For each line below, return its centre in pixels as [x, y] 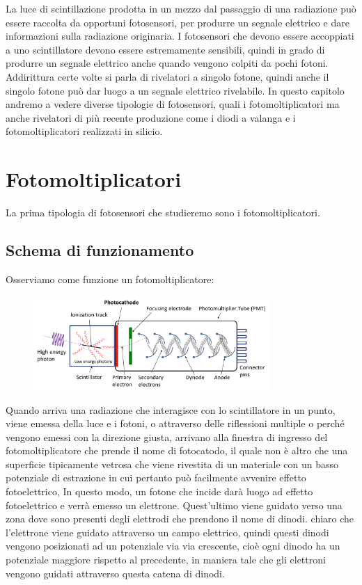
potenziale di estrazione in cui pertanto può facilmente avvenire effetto [156, 478]
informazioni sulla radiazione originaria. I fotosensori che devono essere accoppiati [180, 36]
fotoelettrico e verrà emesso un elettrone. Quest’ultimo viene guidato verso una [174, 505]
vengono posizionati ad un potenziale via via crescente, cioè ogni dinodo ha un [173, 546]
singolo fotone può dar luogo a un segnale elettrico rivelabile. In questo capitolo [175, 90]
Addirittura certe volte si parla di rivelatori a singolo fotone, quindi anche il [167, 76]
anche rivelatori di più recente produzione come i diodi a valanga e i [151, 117]
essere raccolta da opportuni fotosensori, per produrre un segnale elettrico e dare [178, 22]
